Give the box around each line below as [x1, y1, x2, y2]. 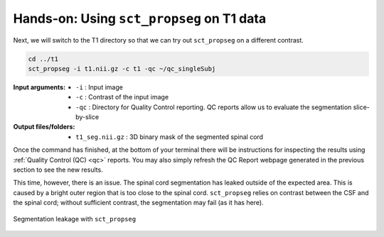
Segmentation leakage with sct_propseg [13, 214, 137, 223]
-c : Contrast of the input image [75, 93, 169, 101]
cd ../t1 [28, 55, 59, 63]
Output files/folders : [13, 123, 75, 131]
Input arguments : [13, 82, 66, 92]
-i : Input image [75, 82, 124, 92]
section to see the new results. [13, 165, 103, 174]
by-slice [75, 113, 100, 121]
